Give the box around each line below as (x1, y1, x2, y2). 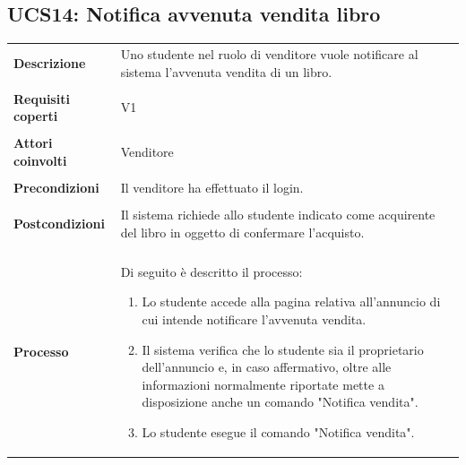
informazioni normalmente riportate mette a (142, 375, 384, 393)
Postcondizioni (13, 213, 105, 232)
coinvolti (13, 151, 67, 169)
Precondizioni (13, 178, 99, 197)
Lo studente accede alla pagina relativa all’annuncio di (142, 292, 441, 311)
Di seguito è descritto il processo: (120, 262, 303, 280)
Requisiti (13, 89, 70, 108)
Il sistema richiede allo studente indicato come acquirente (120, 205, 436, 224)
